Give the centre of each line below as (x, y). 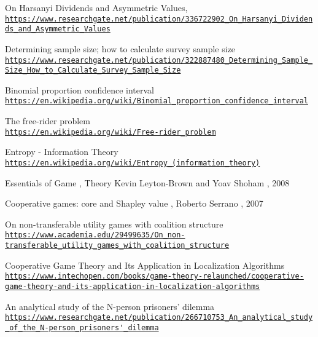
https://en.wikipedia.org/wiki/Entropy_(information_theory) (133, 163)
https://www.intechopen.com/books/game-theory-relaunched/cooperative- (154, 276)
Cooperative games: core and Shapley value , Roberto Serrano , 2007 (134, 203)
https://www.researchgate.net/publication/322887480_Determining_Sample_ (159, 60)
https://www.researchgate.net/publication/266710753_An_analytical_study (159, 318)
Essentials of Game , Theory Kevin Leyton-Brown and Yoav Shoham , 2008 (147, 182)
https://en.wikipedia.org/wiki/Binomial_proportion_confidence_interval (157, 101)
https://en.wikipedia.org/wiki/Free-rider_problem (111, 132)
